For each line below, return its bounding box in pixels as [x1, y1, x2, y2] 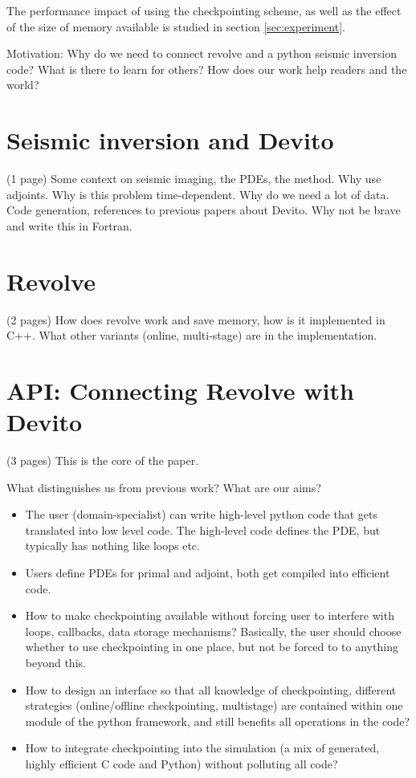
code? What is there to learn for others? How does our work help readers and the [6, 60, 407, 77]
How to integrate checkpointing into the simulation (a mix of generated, [25, 739, 380, 756]
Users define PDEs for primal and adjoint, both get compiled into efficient [25, 564, 390, 581]
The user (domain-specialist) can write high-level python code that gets [25, 506, 378, 523]
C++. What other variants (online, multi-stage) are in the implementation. [6, 327, 377, 344]
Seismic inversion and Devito [6, 124, 334, 157]
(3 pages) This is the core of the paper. [6, 452, 199, 469]
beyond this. [25, 654, 86, 671]
